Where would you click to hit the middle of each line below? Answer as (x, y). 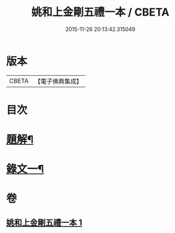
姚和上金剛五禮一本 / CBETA (100, 12)
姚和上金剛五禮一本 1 (44, 223)
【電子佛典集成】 (58, 81)
